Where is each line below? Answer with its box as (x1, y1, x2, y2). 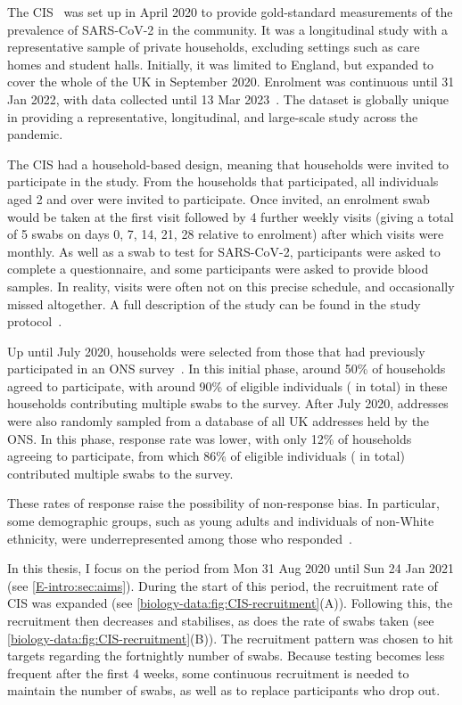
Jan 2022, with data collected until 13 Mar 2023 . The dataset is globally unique (7, 89, 450, 108)
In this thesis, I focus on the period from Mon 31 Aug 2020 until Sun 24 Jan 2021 (7, 559, 455, 578)
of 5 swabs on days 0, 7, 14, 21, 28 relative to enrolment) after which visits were (7, 225, 444, 243)
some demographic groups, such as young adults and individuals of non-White (7, 512, 434, 530)
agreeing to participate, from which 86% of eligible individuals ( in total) (7, 447, 405, 465)
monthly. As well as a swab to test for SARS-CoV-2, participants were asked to (7, 242, 441, 260)
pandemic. (7, 125, 63, 143)
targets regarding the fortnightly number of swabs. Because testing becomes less (7, 646, 445, 665)
